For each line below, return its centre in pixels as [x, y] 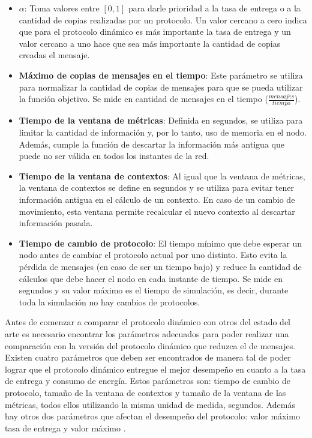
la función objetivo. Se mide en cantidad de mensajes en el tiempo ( [143, 99]
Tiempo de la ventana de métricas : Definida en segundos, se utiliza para [161, 120]
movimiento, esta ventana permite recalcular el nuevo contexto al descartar [157, 211]
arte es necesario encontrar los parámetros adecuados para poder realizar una [147, 333]
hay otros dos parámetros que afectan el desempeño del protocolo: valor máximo [153, 416]
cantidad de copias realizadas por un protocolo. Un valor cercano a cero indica [163, 19]
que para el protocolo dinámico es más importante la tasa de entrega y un [155, 31]
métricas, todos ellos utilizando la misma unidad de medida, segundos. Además [150, 404]
